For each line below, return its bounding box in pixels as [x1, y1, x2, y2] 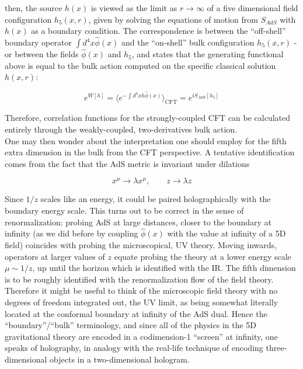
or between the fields [5, 48, 79, 60]
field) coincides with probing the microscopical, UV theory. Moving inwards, [5, 239, 277, 251]
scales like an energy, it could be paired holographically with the [40, 193, 271, 205]
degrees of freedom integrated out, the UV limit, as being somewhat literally [5, 296, 278, 308]
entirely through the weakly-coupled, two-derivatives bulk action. [5, 123, 238, 135]
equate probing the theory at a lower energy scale [114, 250, 291, 262]
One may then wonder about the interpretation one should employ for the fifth [5, 134, 287, 147]
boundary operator [5, 36, 72, 48]
